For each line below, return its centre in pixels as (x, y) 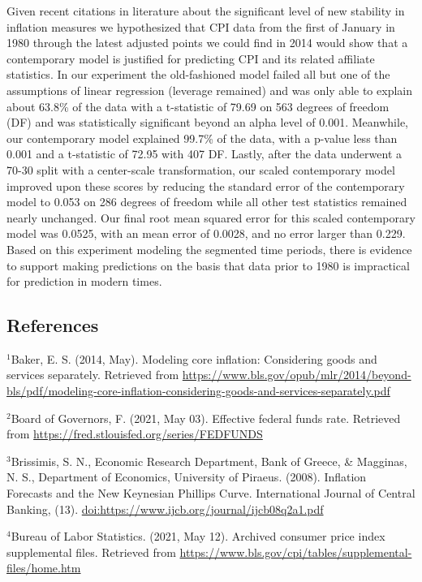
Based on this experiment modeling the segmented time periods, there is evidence (209, 249)
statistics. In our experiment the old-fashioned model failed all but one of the (198, 74)
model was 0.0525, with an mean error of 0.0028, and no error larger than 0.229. (206, 233)
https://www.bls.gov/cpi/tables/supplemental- (296, 552)
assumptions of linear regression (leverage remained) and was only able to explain (209, 90)
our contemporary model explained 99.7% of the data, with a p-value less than (202, 138)
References (53, 325)
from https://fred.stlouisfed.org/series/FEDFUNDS (135, 434)
